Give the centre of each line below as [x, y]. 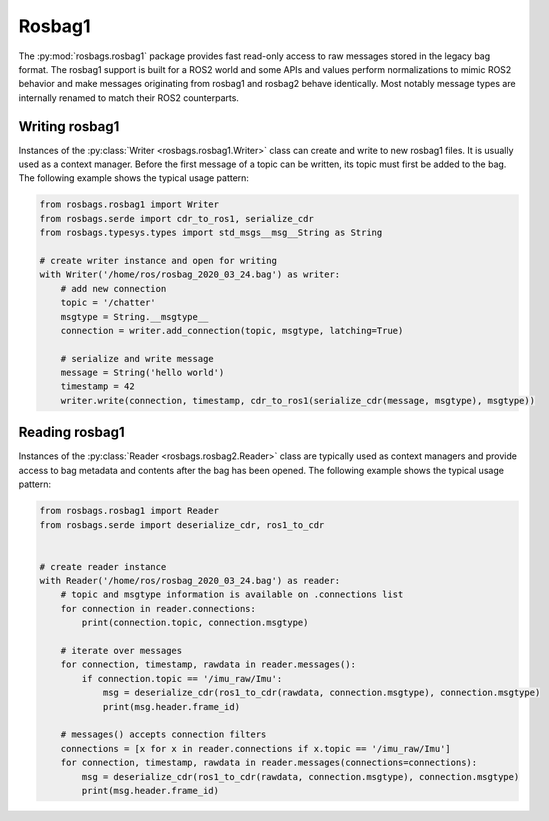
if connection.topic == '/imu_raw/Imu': [182, 678]
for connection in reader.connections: [158, 608]
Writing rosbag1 [69, 126]
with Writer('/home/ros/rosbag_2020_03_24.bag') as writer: [190, 274]
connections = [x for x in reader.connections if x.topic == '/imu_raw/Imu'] [256, 748]
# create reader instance [103, 566]
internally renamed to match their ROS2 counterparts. [129, 97]
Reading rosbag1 [71, 432]
